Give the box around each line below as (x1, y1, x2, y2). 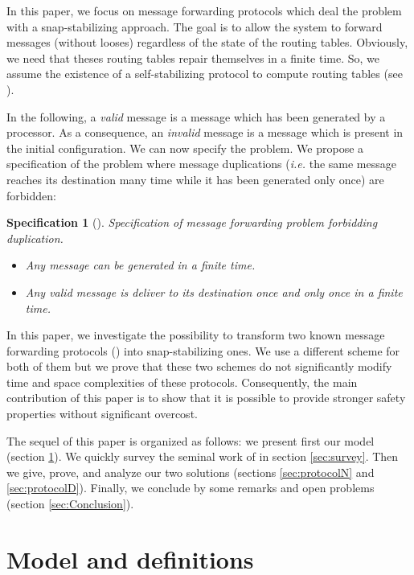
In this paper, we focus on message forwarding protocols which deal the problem (6, 2, 402, 18)
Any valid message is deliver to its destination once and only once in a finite (25, 283, 403, 300)
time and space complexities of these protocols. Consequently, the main (6, 373, 358, 390)
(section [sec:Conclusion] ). (6, 495, 134, 512)
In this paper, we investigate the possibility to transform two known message (6, 327, 385, 343)
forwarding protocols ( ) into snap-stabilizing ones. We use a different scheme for (6, 342, 400, 359)
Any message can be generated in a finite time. (25, 257, 256, 273)
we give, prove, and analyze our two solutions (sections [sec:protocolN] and (6, 463, 375, 480)
